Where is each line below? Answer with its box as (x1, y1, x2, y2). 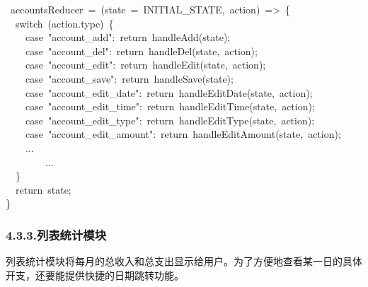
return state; (16, 182, 71, 197)
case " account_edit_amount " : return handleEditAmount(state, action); (25, 127, 341, 141)
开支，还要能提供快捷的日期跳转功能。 (6, 267, 184, 282)
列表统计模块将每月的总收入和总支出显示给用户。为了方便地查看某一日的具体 (6, 254, 362, 269)
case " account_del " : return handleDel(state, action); (25, 43, 258, 58)
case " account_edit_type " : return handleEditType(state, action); (25, 112, 315, 127)
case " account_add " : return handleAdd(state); (25, 30, 231, 45)
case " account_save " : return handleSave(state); (25, 71, 234, 86)
